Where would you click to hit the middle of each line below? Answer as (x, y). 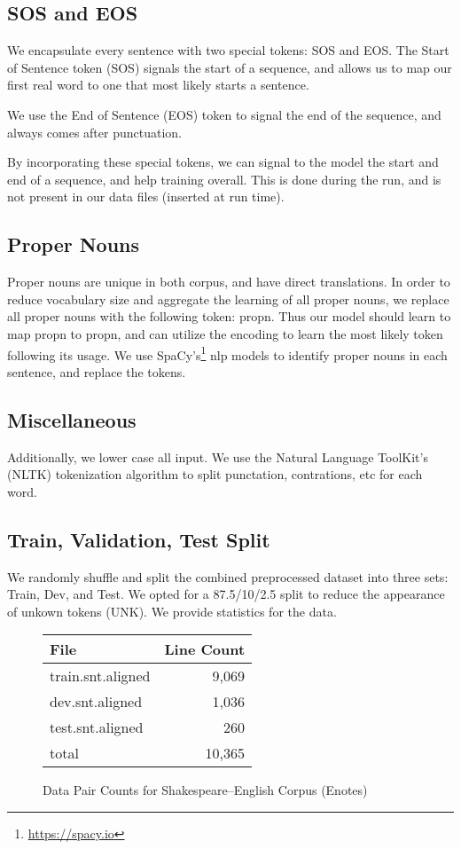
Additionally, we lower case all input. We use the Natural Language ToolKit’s (218, 456)
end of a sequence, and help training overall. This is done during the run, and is (224, 179)
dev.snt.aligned (96, 702)
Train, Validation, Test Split (139, 539)
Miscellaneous (72, 419)
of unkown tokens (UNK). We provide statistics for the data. (172, 611)
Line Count (205, 649)
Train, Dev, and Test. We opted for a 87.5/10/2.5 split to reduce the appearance (226, 594)
